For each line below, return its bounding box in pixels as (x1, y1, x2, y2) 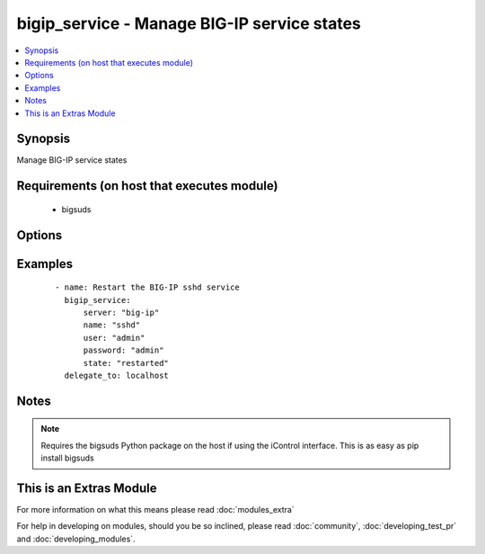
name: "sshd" (83, 320, 141, 330)
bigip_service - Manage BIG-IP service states (16, 13, 361, 33)
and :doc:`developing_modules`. (16, 533, 136, 544)
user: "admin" (83, 333, 145, 343)
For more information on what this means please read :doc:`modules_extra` (16, 505, 295, 515)
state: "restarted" (83, 358, 170, 368)
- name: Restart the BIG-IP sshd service (55, 282, 240, 292)
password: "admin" (83, 345, 164, 355)
